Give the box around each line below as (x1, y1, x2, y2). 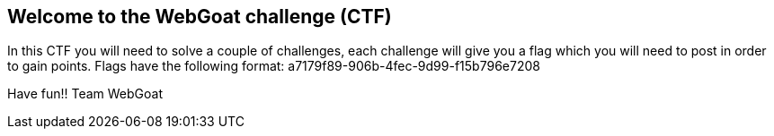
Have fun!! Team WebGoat (7, 86, 164, 102)
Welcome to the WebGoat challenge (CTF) (7, 5, 392, 28)
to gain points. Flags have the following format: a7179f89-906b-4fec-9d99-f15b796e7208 (7, 58, 540, 74)
